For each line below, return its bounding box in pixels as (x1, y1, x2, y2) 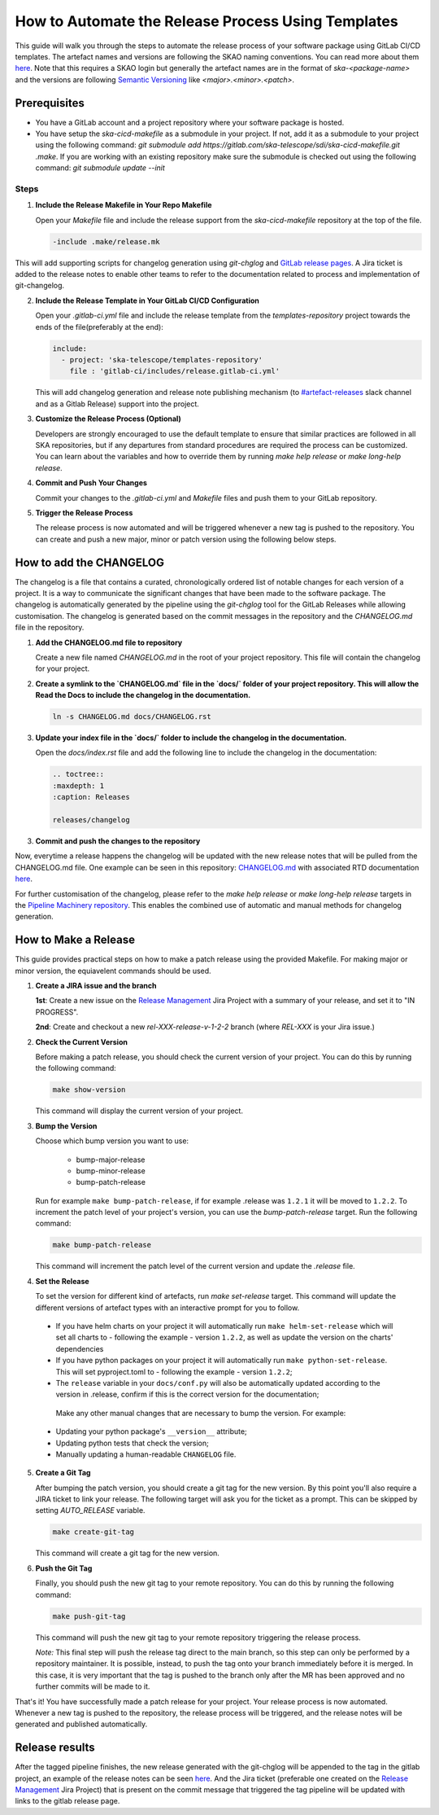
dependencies (55, 1344, 104, 1353)
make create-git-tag (52, 1528, 134, 1537)
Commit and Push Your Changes (35, 478, 148, 488)
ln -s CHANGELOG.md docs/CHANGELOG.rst (52, 712, 211, 721)
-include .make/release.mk (52, 237, 160, 246)
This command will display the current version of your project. (35, 1106, 244, 1116)
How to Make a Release (15, 933, 136, 947)
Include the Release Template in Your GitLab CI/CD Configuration (35, 296, 259, 305)
